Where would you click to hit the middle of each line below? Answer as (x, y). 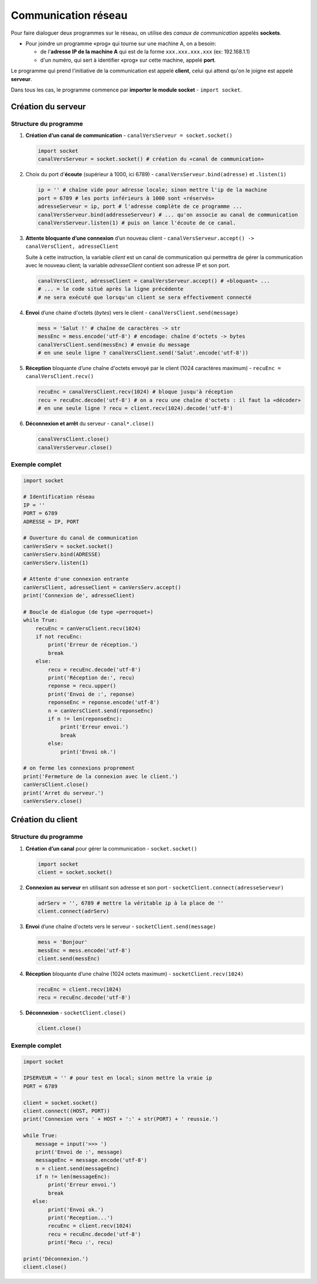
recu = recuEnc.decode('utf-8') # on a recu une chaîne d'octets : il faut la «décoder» (170, 400)
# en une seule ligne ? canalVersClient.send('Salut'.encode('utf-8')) (143, 353)
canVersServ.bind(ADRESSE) (62, 554)
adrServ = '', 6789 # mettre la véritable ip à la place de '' (131, 903)
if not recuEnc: (59, 637)
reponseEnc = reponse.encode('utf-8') (104, 702)
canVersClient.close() (56, 785)
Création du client (44, 820)
